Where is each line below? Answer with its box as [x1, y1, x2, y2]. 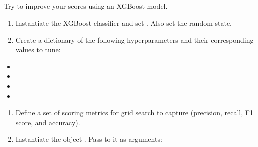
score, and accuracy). [15, 117, 80, 127]
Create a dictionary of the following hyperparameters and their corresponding [15, 34, 254, 45]
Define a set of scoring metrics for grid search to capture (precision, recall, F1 [15, 107, 253, 118]
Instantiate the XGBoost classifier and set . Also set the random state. [15, 17, 232, 28]
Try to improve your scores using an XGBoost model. [4, 1, 168, 11]
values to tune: [15, 44, 61, 55]
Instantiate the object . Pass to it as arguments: [15, 134, 162, 144]
